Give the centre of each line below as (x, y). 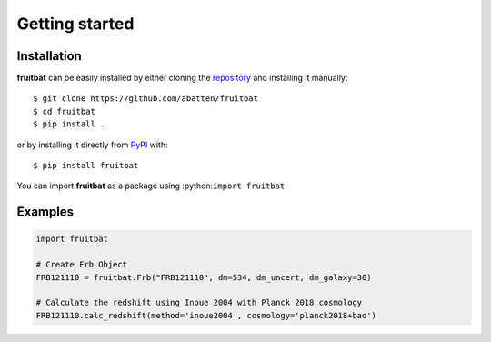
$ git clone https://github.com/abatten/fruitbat (146, 99)
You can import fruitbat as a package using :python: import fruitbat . (152, 186)
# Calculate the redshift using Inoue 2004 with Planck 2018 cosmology (199, 303)
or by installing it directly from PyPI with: (92, 145)
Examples (45, 212)
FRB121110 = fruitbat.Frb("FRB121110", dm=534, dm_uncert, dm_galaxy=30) (204, 277)
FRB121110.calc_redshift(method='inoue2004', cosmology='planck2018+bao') (206, 315)
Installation (49, 56)
